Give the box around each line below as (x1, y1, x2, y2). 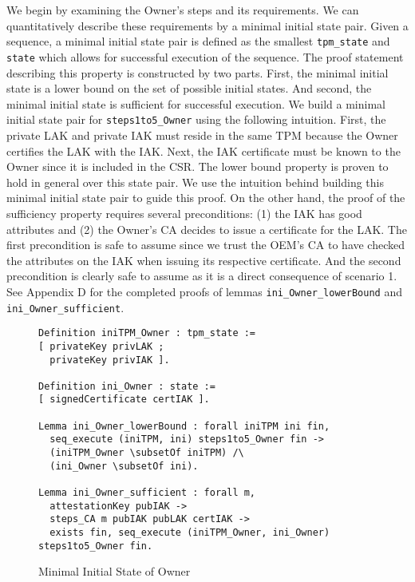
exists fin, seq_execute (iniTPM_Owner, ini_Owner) (49, 527, 330, 539)
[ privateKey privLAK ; (38, 340, 164, 352)
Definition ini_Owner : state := (38, 380, 215, 392)
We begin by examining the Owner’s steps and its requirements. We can (6, 2, 359, 18)
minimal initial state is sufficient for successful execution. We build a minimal (6, 95, 385, 112)
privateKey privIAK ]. (49, 354, 170, 366)
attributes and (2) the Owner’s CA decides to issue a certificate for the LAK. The (6, 220, 407, 237)
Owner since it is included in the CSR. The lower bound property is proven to (6, 158, 389, 175)
